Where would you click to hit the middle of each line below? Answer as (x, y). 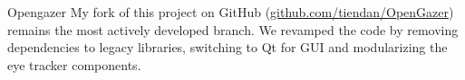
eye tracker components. (74, 64)
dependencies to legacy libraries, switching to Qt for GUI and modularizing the (228, 47)
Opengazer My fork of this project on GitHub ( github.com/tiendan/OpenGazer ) (231, 12)
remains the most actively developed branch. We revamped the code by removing (233, 29)
